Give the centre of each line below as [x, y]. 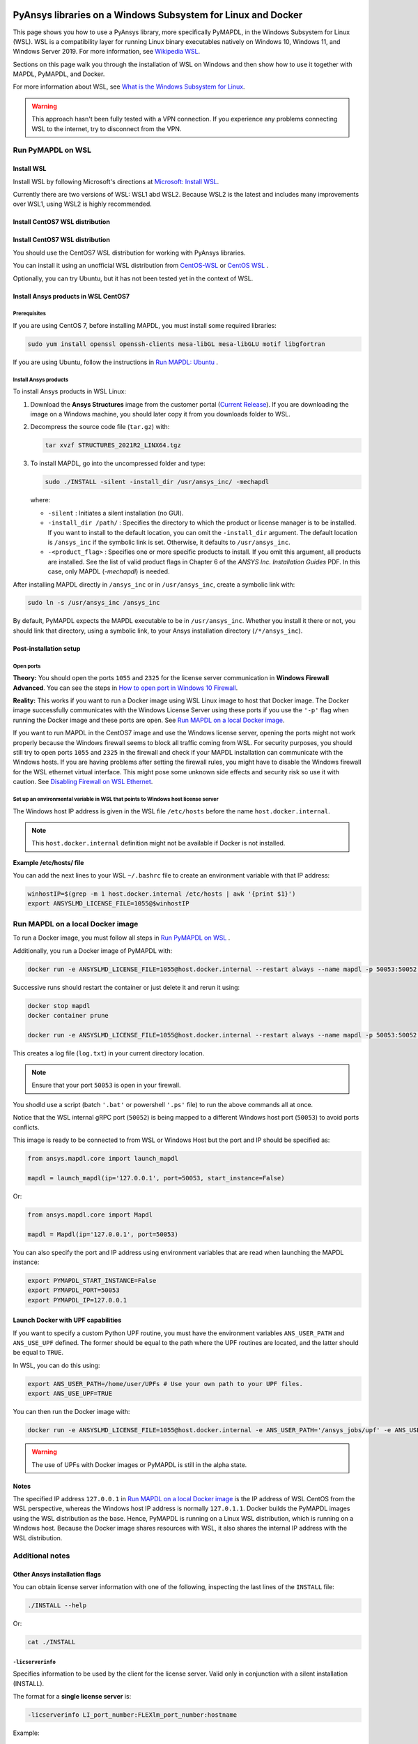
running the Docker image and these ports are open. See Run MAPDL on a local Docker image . [149, 720]
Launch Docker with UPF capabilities [67, 1320]
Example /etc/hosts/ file [48, 862]
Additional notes [41, 1556]
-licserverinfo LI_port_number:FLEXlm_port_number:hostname [132, 1715]
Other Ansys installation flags [57, 1574]
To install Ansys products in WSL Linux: [70, 391]
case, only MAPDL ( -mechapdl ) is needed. [109, 571]
